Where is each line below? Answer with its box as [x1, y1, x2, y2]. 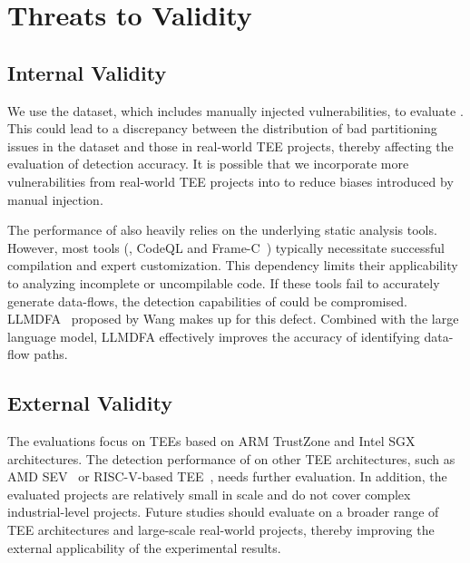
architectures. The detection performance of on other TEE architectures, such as [7, 449, 455, 468]
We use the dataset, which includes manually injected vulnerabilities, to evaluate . [7, 101, 464, 120]
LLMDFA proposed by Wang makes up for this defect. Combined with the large [7, 309, 459, 328]
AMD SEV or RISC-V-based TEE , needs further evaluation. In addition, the [7, 467, 447, 486]
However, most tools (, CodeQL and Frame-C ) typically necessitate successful [7, 238, 446, 257]
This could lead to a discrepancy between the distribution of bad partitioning [7, 119, 437, 138]
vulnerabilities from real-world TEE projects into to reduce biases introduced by [7, 171, 454, 190]
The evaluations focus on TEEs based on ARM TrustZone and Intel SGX [7, 432, 416, 451]
